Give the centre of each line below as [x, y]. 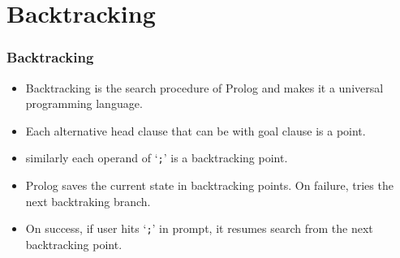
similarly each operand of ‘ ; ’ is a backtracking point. [157, 158]
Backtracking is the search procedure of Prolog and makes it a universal [204, 87]
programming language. [84, 103]
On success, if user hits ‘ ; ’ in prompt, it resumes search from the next [199, 228]
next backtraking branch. [88, 201]
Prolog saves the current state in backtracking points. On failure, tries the [209, 185]
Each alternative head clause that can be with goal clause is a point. [196, 130]
